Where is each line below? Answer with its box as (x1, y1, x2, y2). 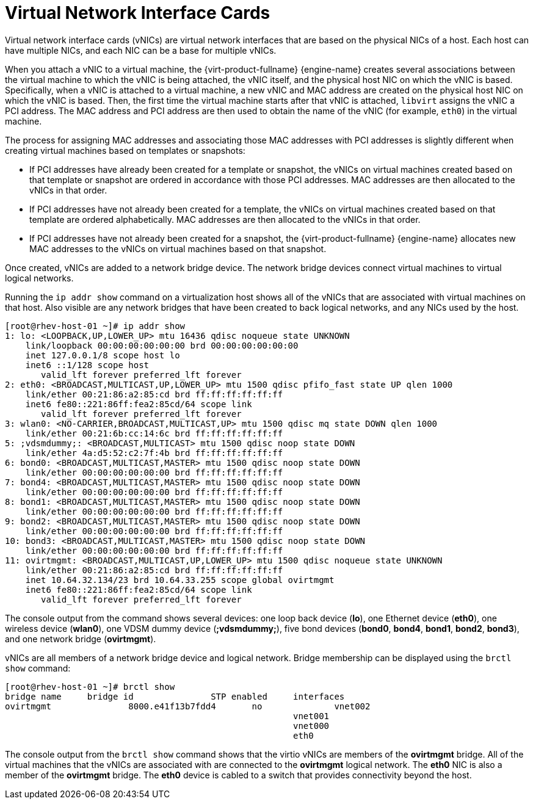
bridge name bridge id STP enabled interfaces (5, 691, 345, 701)
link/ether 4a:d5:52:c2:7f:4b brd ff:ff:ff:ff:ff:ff (25, 447, 283, 458)
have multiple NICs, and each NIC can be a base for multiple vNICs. (5, 45, 277, 56)
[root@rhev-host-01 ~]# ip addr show (5, 321, 186, 331)
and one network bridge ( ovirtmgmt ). (5, 633, 156, 644)
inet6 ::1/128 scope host (25, 360, 150, 370)
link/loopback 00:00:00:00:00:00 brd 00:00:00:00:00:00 (25, 340, 299, 350)
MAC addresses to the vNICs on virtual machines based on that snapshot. (29, 243, 327, 254)
